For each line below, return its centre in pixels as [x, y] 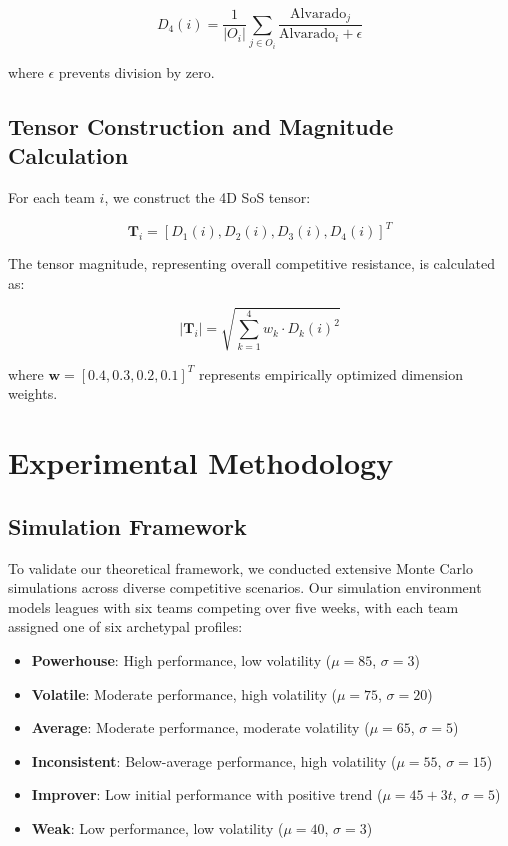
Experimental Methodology [201, 462]
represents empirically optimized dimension [330, 373]
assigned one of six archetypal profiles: [125, 626]
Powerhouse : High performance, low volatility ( [181, 660]
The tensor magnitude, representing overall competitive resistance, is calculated [252, 263]
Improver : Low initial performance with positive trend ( [207, 794]
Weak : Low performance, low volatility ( [157, 827]
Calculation [68, 155]
